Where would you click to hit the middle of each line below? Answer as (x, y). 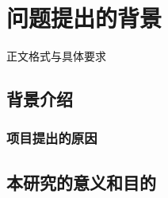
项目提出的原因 (52, 138)
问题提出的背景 (84, 18)
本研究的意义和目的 (81, 182)
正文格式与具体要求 (56, 56)
